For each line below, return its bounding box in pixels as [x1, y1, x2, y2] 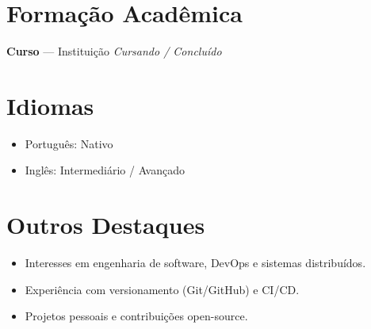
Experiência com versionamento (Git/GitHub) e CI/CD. [25, 281, 300, 297]
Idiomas [6, 89, 94, 121]
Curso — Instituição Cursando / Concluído [6, 43, 222, 59]
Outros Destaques [6, 208, 205, 241]
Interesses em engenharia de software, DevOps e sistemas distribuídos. [25, 254, 366, 271]
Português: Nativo [25, 135, 113, 151]
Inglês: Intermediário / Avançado [25, 162, 185, 178]
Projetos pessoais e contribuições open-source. [25, 308, 248, 324]
